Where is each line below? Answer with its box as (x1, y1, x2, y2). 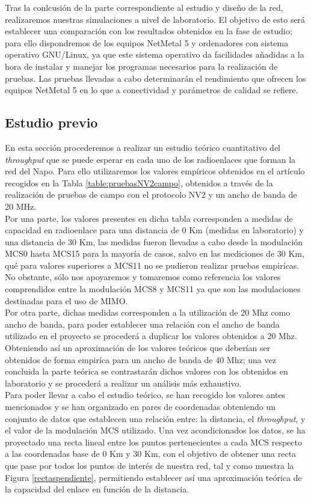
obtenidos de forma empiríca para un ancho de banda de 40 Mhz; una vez (5, 353, 276, 366)
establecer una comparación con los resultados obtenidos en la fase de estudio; (5, 25, 292, 37)
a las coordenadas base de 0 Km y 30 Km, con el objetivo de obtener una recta (5, 447, 297, 460)
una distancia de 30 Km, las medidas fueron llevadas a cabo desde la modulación (5, 235, 303, 248)
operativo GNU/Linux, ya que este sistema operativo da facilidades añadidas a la (5, 48, 304, 61)
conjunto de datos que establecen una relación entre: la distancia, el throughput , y (5, 412, 306, 424)
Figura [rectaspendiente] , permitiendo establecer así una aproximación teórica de (5, 471, 302, 483)
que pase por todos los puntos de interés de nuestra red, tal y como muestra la (5, 459, 294, 471)
